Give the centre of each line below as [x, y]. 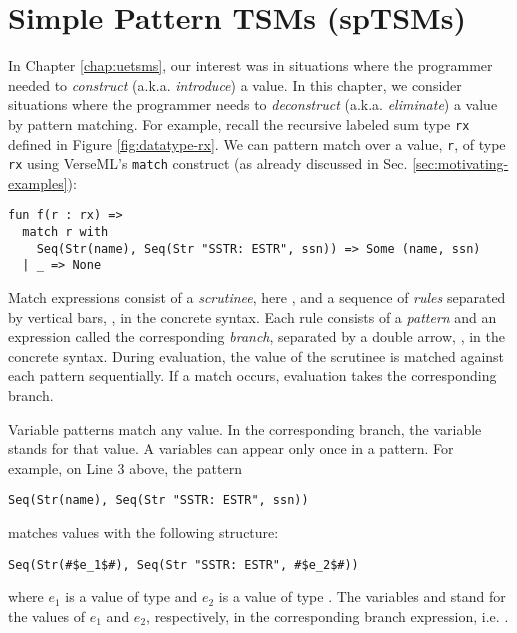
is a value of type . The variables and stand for [362, 596]
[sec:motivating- [460, 163]
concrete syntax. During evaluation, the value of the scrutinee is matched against [256, 355]
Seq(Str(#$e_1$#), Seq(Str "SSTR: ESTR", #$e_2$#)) [183, 564]
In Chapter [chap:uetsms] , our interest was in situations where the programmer [250, 65]
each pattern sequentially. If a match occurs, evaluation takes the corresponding [252, 375]
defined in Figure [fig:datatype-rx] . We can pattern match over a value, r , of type [257, 143]
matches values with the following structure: [143, 532]
